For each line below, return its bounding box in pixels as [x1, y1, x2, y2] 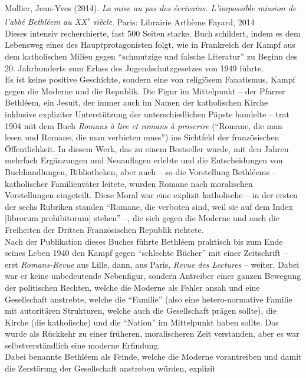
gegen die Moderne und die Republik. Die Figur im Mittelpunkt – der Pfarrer [5, 84, 285, 97]
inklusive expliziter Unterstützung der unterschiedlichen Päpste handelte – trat [5, 108, 289, 120]
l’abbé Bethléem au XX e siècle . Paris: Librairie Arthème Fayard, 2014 [5, 14, 255, 28]
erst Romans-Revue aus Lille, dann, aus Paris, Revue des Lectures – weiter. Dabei [5, 258, 300, 270]
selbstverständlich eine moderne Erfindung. [5, 338, 160, 351]
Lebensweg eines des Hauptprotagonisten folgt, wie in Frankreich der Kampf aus [5, 38, 295, 51]
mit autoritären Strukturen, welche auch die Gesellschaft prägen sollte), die [5, 304, 277, 317]
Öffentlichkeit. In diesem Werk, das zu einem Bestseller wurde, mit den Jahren [5, 142, 289, 155]
